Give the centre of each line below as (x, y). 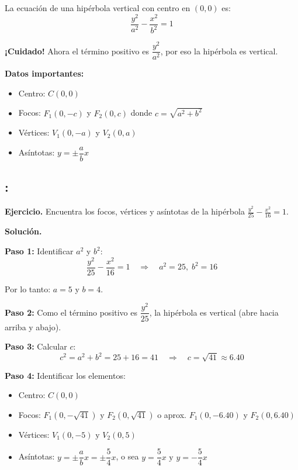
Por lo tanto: (28, 288)
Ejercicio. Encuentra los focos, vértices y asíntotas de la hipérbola (125, 211)
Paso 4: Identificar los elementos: (65, 375)
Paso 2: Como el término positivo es (71, 312)
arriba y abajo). (33, 326)
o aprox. (172, 414)
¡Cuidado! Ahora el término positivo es (77, 51)
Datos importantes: (44, 73)
